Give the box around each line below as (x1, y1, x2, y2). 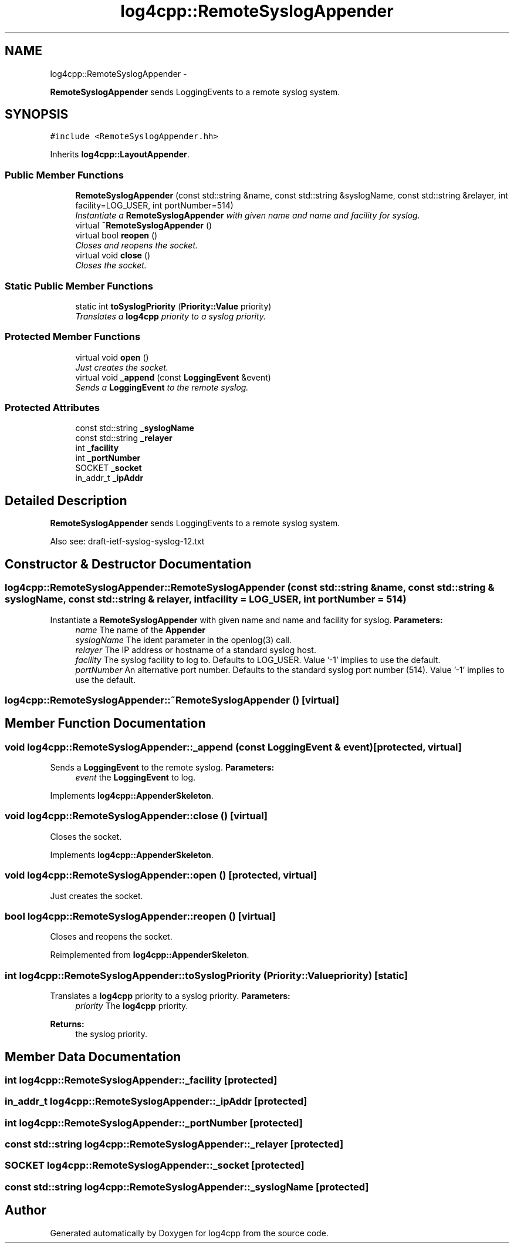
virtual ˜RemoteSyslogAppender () (75, 220, 212, 231)
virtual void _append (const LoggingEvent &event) (75, 372, 271, 382)
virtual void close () (75, 250, 151, 261)
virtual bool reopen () (75, 230, 158, 241)
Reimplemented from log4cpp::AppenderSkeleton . (50, 950, 249, 960)
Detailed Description (5, 493, 127, 508)
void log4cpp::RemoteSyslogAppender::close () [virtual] (5, 810, 268, 822)
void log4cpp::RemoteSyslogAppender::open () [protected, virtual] (5, 869, 317, 882)
